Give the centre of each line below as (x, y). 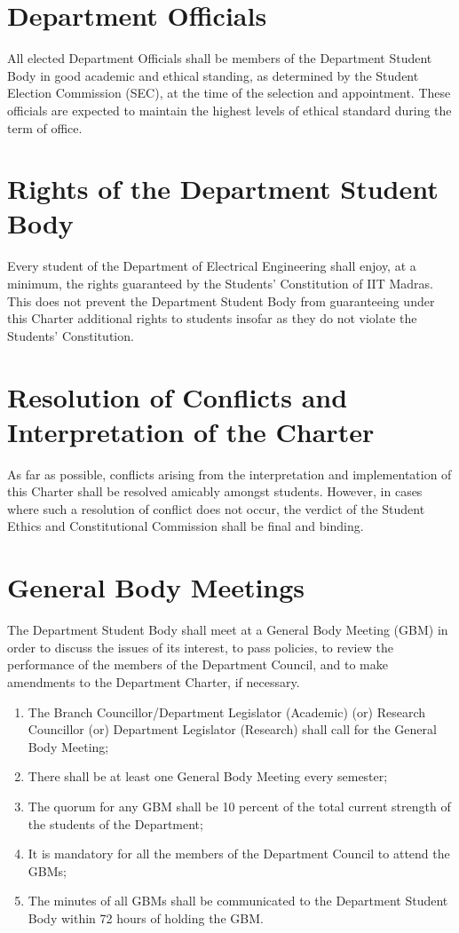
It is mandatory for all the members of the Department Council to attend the (239, 854)
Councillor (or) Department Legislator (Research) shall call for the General (232, 729)
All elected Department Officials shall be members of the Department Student (220, 58)
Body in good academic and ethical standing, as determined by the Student (213, 75)
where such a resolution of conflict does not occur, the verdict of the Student (216, 508)
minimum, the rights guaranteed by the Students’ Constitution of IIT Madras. (220, 283)
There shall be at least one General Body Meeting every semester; (208, 776)
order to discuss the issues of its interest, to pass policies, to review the (200, 647)
